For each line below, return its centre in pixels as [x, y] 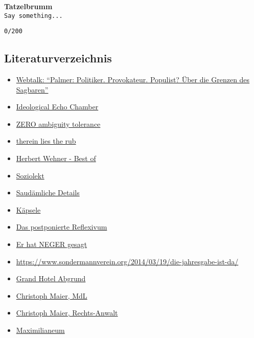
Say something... [33, 16]
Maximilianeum [40, 330]
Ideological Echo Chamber [57, 107]
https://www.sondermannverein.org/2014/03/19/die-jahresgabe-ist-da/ [127, 261]
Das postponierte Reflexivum [62, 227]
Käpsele [28, 209]
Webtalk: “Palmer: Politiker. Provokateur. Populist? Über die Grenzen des [133, 80]
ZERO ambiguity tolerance [58, 123]
